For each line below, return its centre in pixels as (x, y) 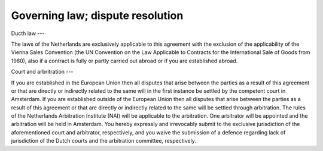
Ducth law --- (28, 33)
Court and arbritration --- (42, 72)
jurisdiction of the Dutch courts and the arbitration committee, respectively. (104, 141)
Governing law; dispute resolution (97, 15)
